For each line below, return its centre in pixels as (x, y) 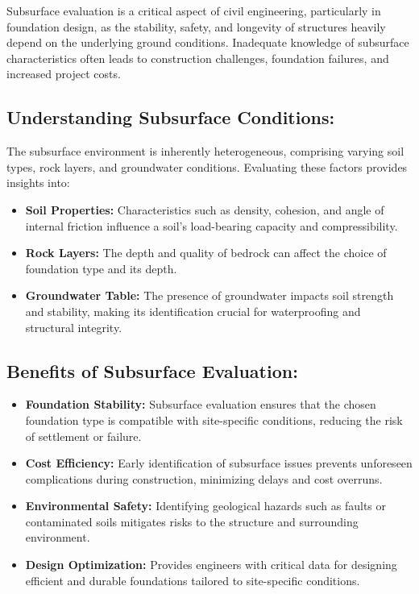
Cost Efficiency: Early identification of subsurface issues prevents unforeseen (219, 463)
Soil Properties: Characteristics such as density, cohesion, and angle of (205, 209)
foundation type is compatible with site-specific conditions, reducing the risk (214, 420)
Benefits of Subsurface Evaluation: (152, 370)
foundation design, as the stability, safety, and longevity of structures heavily (196, 26)
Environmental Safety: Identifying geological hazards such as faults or (206, 506)
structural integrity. (74, 327)
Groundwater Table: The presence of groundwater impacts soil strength (209, 295)
